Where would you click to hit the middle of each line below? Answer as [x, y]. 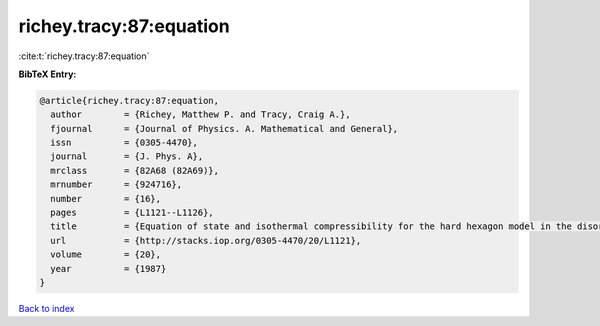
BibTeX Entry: [47, 74]
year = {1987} [108, 268]
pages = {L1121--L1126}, [132, 213]
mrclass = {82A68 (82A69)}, [135, 170]
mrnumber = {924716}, [116, 184]
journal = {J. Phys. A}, [127, 156]
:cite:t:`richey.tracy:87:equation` [84, 56]
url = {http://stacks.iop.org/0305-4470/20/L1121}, [206, 240]
